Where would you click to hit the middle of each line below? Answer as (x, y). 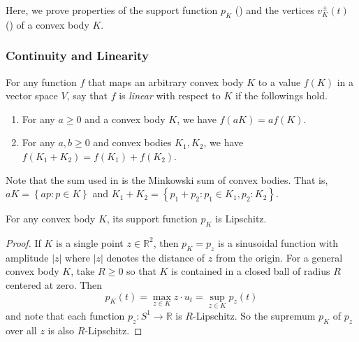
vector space (32, 95)
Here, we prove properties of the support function (112, 10)
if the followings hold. (281, 95)
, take (83, 271)
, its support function (152, 219)
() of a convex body (47, 24)
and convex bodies (132, 142)
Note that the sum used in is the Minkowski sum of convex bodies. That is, (167, 179)
